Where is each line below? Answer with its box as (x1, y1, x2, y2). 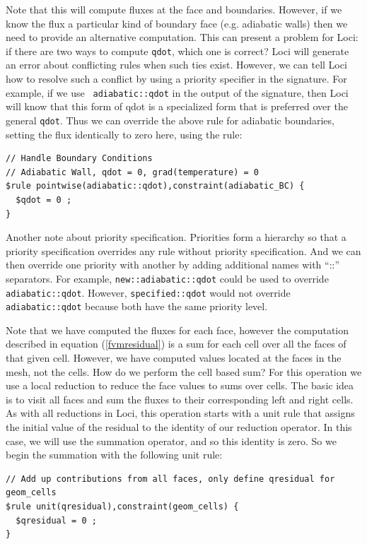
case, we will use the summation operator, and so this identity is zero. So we (6, 433, 337, 448)
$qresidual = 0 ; (16, 515, 97, 526)
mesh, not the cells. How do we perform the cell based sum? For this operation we (6, 364, 362, 379)
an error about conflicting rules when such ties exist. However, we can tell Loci (6, 57, 347, 72)
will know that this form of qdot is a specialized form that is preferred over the (6, 99, 348, 114)
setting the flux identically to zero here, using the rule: (6, 126, 243, 141)
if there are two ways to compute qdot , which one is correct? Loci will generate (6, 43, 349, 58)
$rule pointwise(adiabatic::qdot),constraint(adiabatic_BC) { (6, 181, 305, 191)
